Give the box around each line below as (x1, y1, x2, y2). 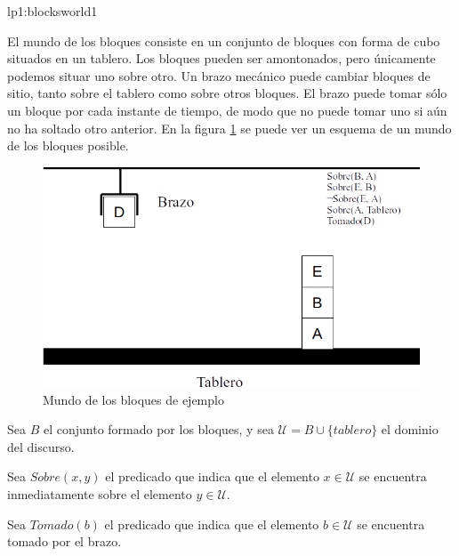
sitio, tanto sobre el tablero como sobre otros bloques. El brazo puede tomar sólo (7, 84, 447, 102)
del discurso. (7, 437, 75, 455)
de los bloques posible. (7, 136, 129, 155)
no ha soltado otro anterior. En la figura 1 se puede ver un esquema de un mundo (7, 118, 452, 137)
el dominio (381, 420, 439, 439)
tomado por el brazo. (7, 532, 122, 551)
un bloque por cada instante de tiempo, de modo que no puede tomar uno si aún (7, 101, 447, 119)
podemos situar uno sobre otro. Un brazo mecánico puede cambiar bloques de (7, 66, 431, 85)
